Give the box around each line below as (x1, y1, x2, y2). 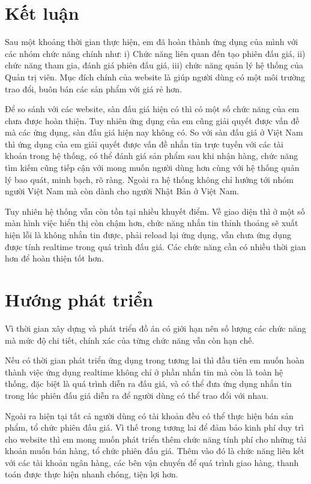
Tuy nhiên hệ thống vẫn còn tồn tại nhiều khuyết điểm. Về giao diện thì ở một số (5, 205, 305, 217)
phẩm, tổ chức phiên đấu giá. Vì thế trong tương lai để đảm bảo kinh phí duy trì (5, 421, 304, 434)
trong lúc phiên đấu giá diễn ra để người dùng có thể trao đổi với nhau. (5, 389, 268, 401)
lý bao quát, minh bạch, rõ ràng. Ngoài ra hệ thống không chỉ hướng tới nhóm (5, 173, 294, 185)
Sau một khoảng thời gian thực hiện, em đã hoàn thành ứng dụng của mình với (5, 35, 298, 48)
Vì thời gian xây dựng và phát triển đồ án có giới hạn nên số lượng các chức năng (5, 321, 306, 334)
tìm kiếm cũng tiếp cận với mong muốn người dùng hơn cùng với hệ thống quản (5, 161, 300, 174)
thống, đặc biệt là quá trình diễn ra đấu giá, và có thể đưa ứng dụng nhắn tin (5, 377, 292, 390)
